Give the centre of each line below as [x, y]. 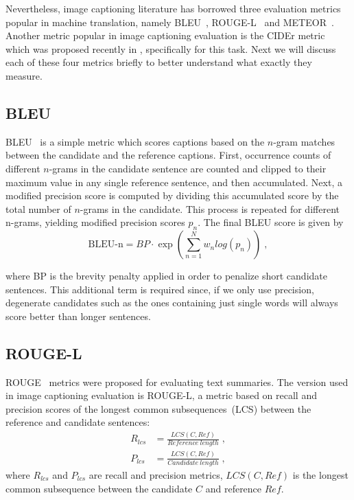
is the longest [320, 474]
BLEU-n [106, 245]
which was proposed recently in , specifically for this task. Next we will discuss [171, 48]
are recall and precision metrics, [156, 474]
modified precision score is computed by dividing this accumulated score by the [172, 195]
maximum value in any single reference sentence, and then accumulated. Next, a [174, 182]
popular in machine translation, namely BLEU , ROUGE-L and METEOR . [170, 22]
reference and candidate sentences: [78, 422]
